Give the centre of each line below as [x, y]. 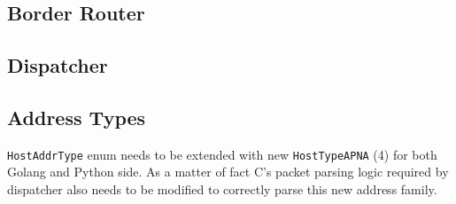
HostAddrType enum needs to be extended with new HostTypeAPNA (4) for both [222, 154]
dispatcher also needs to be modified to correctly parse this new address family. [222, 189]
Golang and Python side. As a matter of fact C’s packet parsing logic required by [228, 172]
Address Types [77, 117]
